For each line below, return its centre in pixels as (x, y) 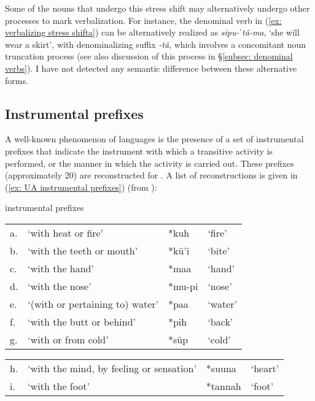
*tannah (224, 386)
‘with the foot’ (59, 386)
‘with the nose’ (60, 286)
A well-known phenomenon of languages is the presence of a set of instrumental (154, 139)
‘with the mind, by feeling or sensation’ (112, 368)
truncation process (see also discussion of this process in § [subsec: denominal (149, 56)
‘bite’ (219, 250)
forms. (17, 80)
